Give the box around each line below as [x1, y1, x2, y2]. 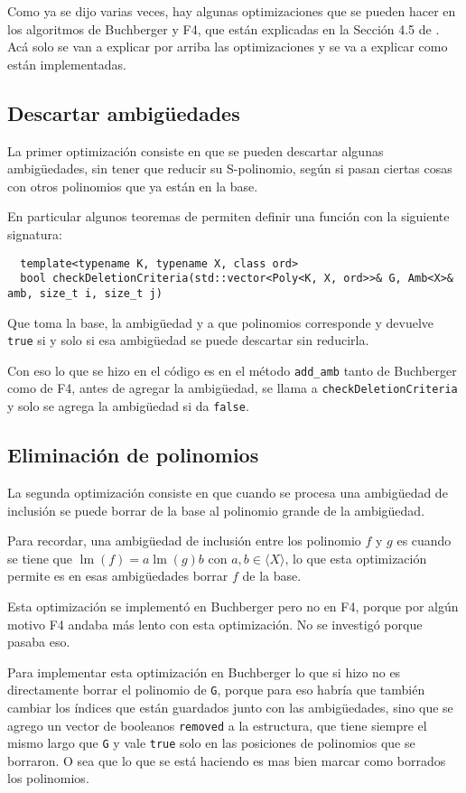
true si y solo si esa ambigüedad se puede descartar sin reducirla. [7, 331, 369, 350]
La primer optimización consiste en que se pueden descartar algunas [7, 141, 384, 160]
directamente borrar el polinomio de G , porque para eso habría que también [7, 680, 425, 699]
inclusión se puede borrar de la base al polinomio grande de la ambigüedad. [7, 500, 425, 519]
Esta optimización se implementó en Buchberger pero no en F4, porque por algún [7, 596, 459, 615]
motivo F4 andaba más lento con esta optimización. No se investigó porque [7, 614, 423, 633]
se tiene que [7, 548, 73, 567]
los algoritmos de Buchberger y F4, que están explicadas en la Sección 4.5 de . [7, 19, 440, 38]
